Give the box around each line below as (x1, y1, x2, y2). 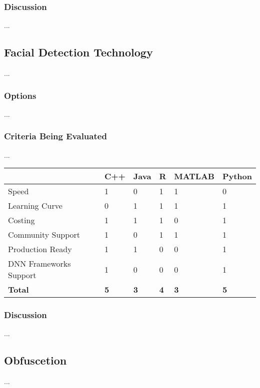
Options (4, 89, 36, 101)
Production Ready (8, 243, 72, 255)
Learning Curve (8, 200, 62, 212)
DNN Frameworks (8, 258, 71, 270)
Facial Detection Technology (4, 44, 153, 60)
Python (222, 170, 252, 182)
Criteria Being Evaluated (4, 130, 107, 142)
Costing (8, 214, 35, 226)
